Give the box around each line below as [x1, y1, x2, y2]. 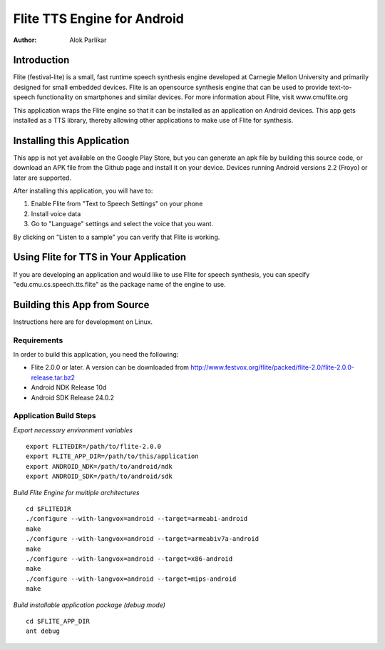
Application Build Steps [13, 411, 96, 421]
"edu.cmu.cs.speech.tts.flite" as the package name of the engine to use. [13, 280, 226, 288]
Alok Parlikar [69, 36, 107, 44]
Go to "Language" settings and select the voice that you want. [31, 220, 214, 228]
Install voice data [31, 209, 81, 218]
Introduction [13, 54, 70, 66]
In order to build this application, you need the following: [13, 350, 179, 358]
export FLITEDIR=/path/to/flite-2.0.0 [26, 442, 162, 451]
